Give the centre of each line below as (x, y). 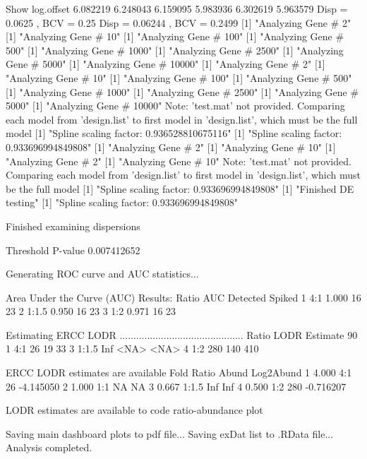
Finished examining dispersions (73, 226)
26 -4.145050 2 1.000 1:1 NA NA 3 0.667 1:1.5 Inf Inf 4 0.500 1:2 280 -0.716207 (176, 386)
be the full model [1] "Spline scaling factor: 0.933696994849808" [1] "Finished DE (180, 188)
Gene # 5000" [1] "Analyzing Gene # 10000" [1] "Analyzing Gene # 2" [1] (166, 64)
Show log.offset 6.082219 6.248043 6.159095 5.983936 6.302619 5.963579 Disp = (177, 8)
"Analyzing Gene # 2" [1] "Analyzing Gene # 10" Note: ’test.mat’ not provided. (179, 161)
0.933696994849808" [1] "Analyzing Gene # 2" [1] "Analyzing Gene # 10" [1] (171, 147)
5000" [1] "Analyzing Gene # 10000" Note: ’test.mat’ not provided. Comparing (175, 106)
